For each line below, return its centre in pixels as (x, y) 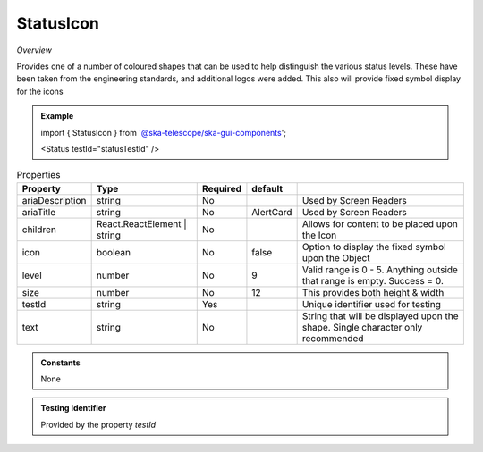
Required (221, 188)
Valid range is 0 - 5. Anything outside (380, 270)
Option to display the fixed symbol (374, 247)
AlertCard (272, 212)
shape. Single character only (362, 327)
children (39, 230)
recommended (333, 338)
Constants (60, 363)
